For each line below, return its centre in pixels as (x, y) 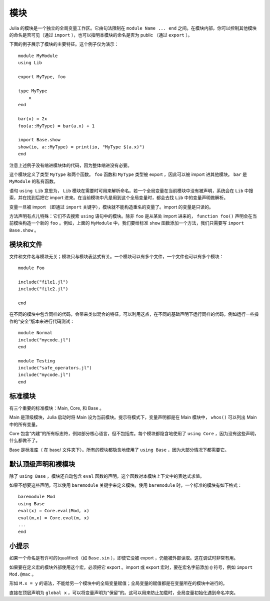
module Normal (35, 333)
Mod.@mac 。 (23, 574)
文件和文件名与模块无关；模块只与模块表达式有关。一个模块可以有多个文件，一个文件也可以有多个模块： (116, 256)
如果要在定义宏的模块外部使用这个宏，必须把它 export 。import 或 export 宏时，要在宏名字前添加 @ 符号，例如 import (131, 567)
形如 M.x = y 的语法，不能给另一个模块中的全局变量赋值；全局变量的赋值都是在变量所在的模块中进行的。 (118, 583)
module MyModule (38, 56)
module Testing (37, 361)
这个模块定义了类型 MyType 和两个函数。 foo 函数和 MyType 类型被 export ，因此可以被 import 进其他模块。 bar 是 (128, 174)
